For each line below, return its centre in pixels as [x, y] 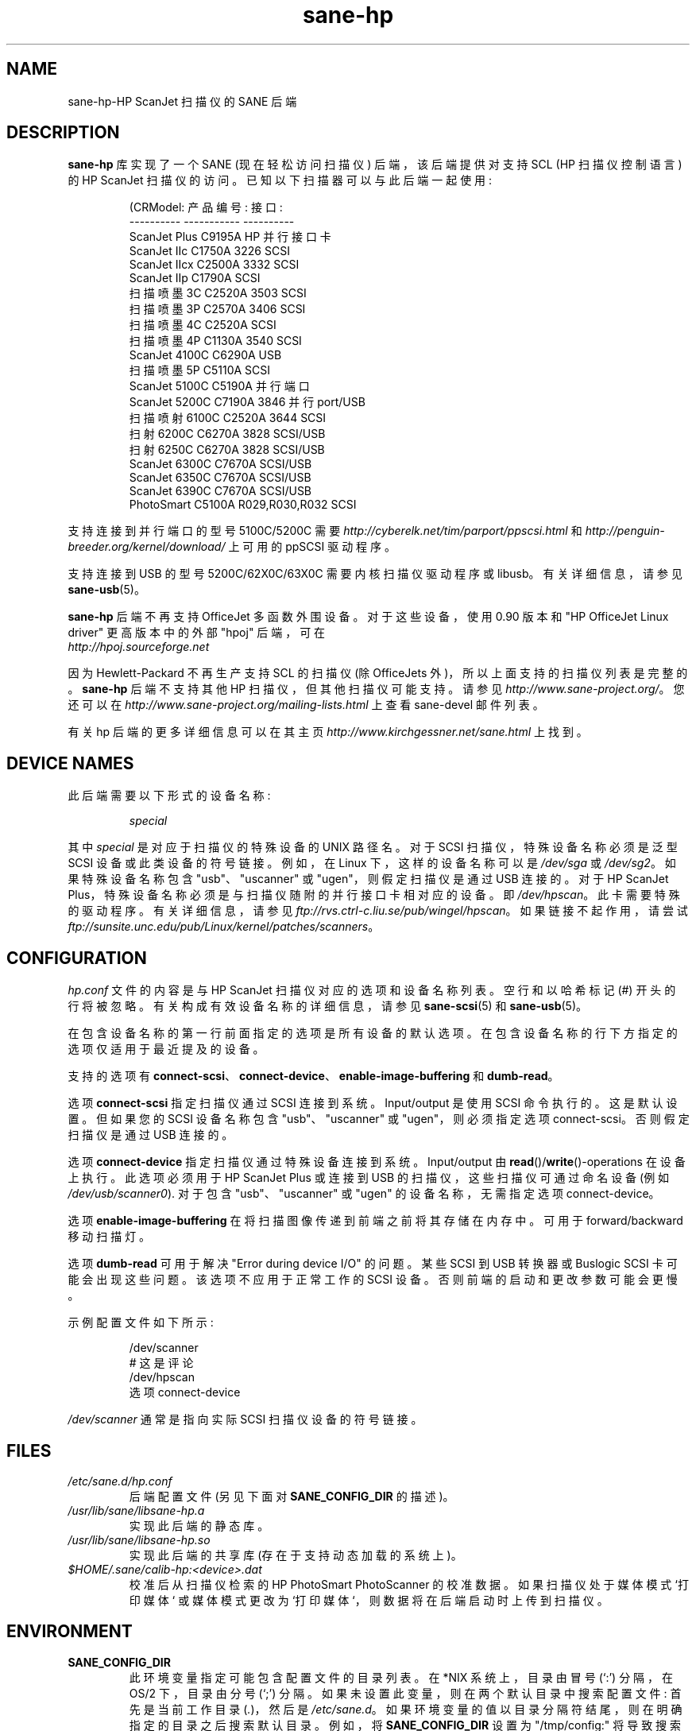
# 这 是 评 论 [161, 1363]
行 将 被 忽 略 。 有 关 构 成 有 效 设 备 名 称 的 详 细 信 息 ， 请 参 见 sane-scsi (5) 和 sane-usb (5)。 [328, 1006]
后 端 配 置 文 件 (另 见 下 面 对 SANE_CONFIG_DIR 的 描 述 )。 [292, 1496]
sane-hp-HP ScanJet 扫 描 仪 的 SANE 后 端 [182, 101]
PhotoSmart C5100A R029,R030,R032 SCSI [243, 505]
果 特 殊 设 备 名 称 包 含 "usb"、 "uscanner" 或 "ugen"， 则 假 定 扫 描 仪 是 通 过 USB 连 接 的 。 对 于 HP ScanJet [368, 879]
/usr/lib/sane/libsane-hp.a [136, 1510]
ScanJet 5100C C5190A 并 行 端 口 [219, 386]
